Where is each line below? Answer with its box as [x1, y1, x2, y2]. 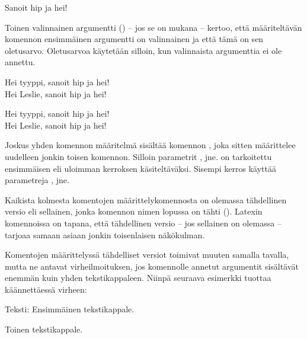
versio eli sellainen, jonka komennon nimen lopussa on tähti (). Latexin [5, 205, 263, 218]
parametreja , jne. [5, 174, 69, 186]
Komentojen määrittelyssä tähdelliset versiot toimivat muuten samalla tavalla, [5, 248, 289, 261]
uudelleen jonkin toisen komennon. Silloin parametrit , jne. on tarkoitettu [5, 150, 272, 162]
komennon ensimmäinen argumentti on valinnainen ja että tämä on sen [5, 33, 264, 45]
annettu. [5, 56, 36, 68]
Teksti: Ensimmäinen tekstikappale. [5, 303, 135, 315]
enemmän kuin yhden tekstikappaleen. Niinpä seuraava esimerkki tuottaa [5, 271, 271, 284]
